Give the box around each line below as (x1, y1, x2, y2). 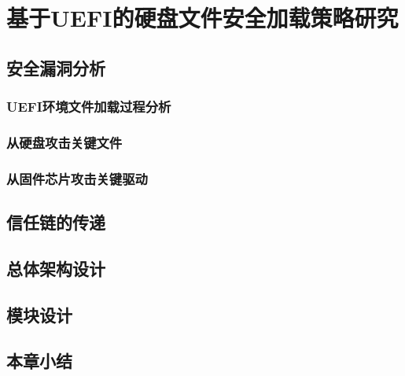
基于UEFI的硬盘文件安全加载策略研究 (6, 2, 399, 34)
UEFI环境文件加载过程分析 (6, 97, 171, 116)
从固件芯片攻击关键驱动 (6, 168, 148, 188)
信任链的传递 (6, 210, 105, 234)
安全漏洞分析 (6, 55, 105, 79)
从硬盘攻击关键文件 (6, 132, 123, 152)
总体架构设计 (6, 256, 105, 280)
